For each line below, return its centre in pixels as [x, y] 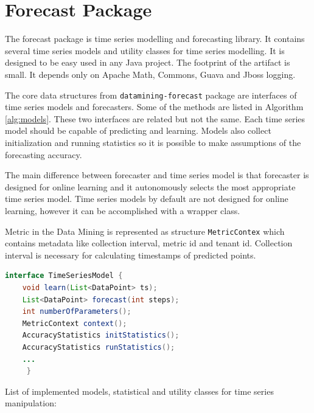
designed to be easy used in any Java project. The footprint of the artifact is [148, 62]
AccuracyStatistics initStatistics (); [101, 335]
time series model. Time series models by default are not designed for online [147, 199]
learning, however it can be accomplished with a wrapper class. [123, 210]
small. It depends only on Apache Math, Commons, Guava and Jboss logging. [150, 74]
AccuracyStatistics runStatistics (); [99, 347]
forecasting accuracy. [44, 154]
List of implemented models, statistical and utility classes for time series [139, 391]
